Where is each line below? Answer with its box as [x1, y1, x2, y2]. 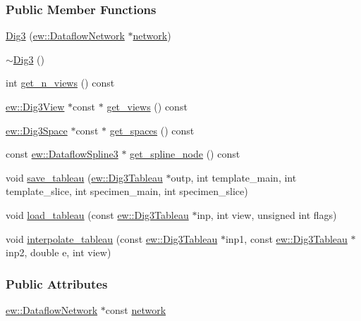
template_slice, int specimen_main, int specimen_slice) [6, 184, 248, 199]
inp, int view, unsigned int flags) [197, 207, 337, 222]
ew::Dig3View [6, 99, 65, 113]
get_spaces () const [109, 122, 195, 137]
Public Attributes [6, 275, 108, 292]
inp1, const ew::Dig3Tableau [225, 231, 348, 246]
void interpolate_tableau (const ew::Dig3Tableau [6, 231, 218, 246]
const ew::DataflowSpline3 [6, 146, 118, 161]
